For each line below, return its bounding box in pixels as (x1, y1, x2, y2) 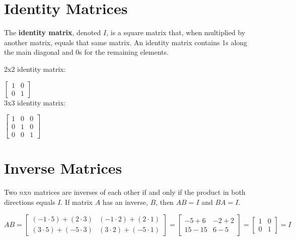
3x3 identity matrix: (4, 97, 66, 107)
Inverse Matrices (4, 158, 122, 178)
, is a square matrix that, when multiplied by (106, 27, 246, 38)
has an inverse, (102, 196, 148, 207)
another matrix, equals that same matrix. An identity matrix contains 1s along (4, 37, 248, 47)
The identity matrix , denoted (4, 27, 101, 38)
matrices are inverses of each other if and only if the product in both (34, 187, 246, 197)
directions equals (4, 196, 55, 207)
